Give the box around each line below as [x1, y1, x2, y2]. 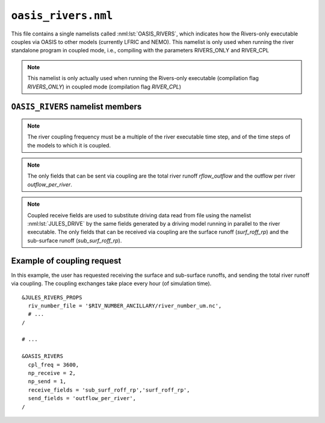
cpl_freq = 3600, [28, 361, 79, 368]
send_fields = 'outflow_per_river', [28, 395, 137, 402]
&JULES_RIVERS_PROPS [22, 294, 82, 301]
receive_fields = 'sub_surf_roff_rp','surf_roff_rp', [28, 386, 190, 394]
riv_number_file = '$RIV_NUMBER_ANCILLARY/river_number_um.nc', [28, 302, 222, 309]
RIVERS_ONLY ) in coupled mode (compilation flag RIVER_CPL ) [27, 83, 182, 90]
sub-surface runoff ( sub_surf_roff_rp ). [27, 236, 122, 244]
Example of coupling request [11, 256, 122, 266]
